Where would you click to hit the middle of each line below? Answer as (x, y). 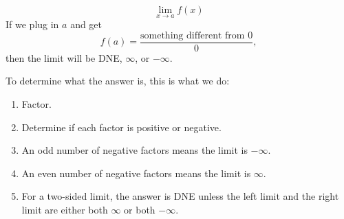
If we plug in (32, 24)
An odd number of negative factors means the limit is (135, 150)
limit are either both (65, 210)
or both (140, 210)
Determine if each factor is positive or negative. (121, 127)
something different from (193, 35)
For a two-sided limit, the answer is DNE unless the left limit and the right (180, 196)
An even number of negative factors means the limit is (136, 173)
